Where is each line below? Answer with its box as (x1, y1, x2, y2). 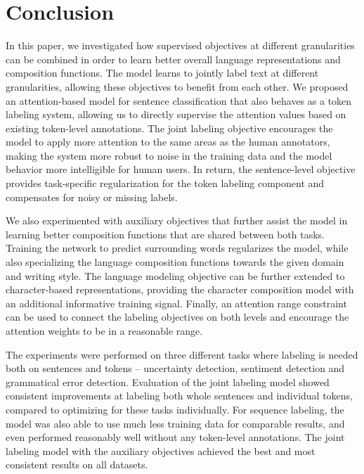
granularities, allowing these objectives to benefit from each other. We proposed (6, 79, 349, 94)
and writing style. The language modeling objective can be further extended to (6, 268, 345, 283)
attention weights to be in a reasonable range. (6, 324, 203, 338)
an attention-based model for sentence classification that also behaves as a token (6, 93, 352, 108)
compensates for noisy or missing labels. (6, 189, 178, 204)
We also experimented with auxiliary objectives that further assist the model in (6, 213, 348, 228)
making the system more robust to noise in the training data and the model (6, 148, 332, 162)
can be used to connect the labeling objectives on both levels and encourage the (6, 309, 349, 324)
